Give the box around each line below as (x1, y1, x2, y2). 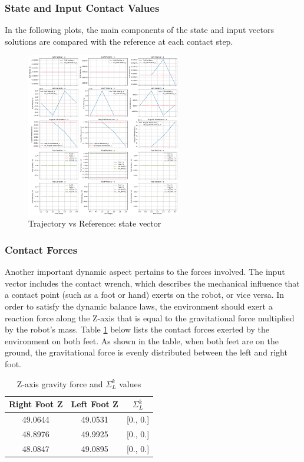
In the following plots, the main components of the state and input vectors (5, 24, 274, 36)
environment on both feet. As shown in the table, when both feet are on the (5, 334, 279, 347)
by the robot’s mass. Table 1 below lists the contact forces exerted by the (5, 323, 269, 335)
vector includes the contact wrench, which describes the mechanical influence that (5, 277, 300, 289)
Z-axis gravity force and (16, 377, 103, 390)
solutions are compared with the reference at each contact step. (5, 35, 233, 47)
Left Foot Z (71, 398, 118, 410)
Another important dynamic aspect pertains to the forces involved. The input (5, 265, 285, 278)
